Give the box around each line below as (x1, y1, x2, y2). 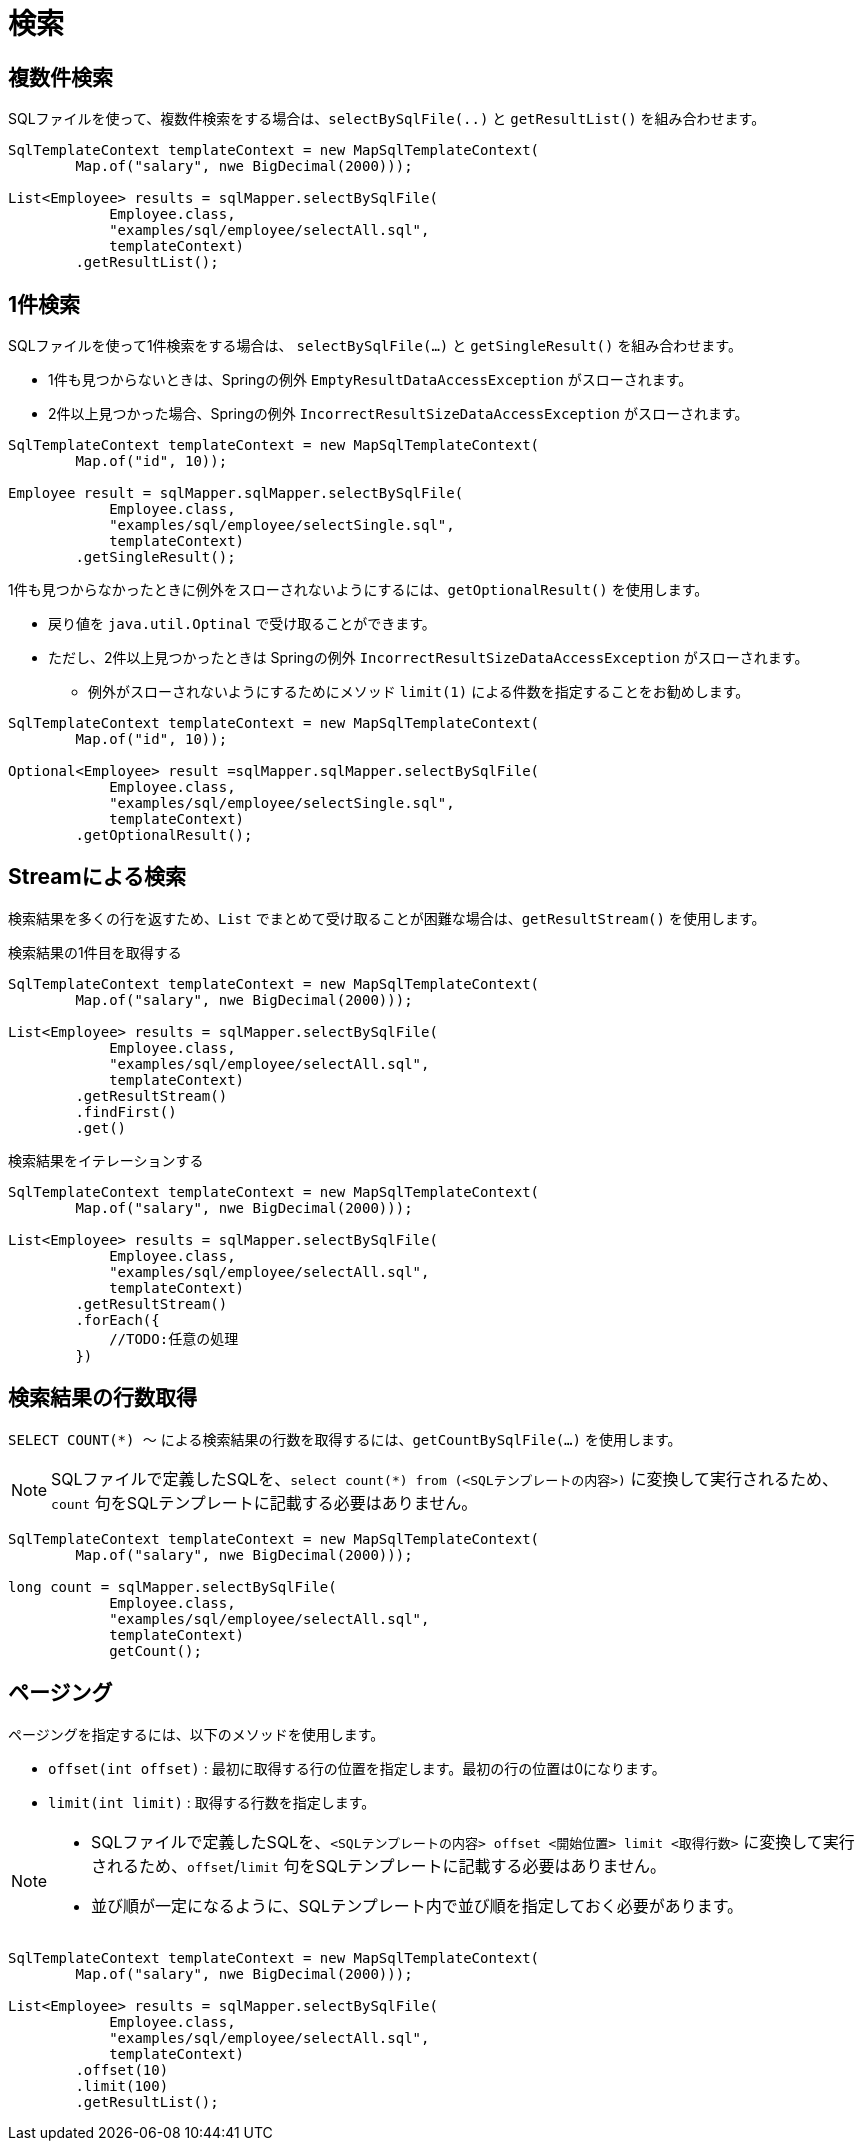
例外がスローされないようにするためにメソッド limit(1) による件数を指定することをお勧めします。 (88, 683, 750, 701)
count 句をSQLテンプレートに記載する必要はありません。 (51, 1492, 478, 1513)
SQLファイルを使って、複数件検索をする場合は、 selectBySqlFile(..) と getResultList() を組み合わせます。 (8, 110, 766, 128)
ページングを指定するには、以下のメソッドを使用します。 (8, 1725, 385, 1743)
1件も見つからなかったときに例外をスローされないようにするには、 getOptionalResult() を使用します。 (8, 581, 709, 599)
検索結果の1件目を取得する (8, 943, 182, 961)
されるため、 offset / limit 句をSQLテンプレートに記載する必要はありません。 (91, 1855, 667, 1876)
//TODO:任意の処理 (109, 1330, 239, 1347)
